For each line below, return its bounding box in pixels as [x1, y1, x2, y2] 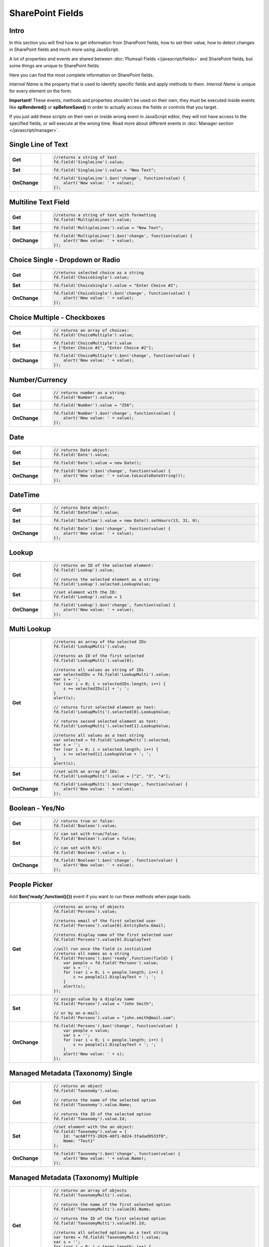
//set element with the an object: [53, 1124, 134, 1129]
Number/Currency [9, 376, 67, 384]
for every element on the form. [9, 88, 72, 94]
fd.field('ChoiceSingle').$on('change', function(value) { [53, 291, 190, 296]
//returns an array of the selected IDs [53, 639, 146, 644]
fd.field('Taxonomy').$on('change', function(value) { [53, 1151, 181, 1156]
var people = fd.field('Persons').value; [63, 960, 159, 966]
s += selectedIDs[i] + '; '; [63, 686, 130, 691]
